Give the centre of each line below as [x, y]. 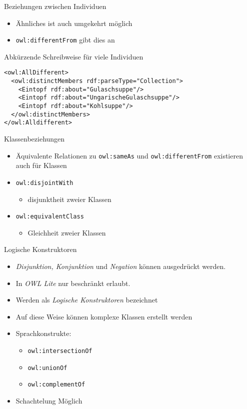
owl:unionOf [47, 368]
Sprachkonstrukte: [43, 333]
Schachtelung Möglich [49, 400]
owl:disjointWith [44, 183]
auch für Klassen [41, 165]
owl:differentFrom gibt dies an [65, 40]
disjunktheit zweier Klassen [69, 199]
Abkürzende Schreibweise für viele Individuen [74, 56]
